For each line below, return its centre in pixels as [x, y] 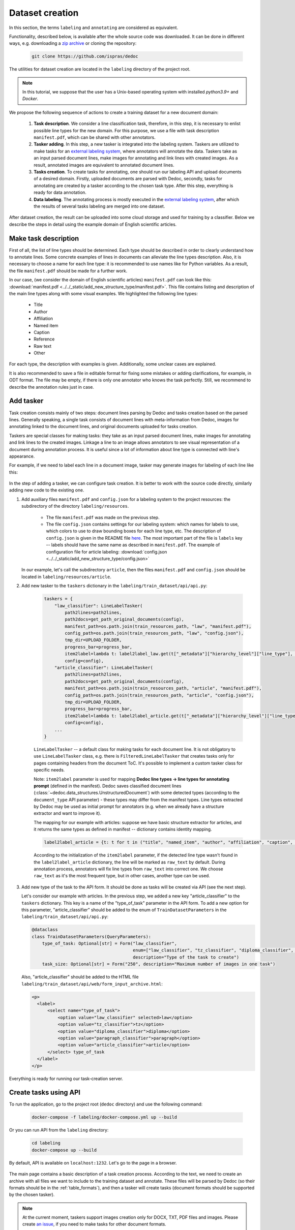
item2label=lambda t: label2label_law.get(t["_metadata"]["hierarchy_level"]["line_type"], [179, 654]
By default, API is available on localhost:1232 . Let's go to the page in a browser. [93, 1163]
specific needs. [49, 770]
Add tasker [26, 401]
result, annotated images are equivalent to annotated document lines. [104, 165]
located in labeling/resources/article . [66, 577]
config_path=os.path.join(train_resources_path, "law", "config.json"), [154, 633]
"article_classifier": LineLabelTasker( [104, 668]
